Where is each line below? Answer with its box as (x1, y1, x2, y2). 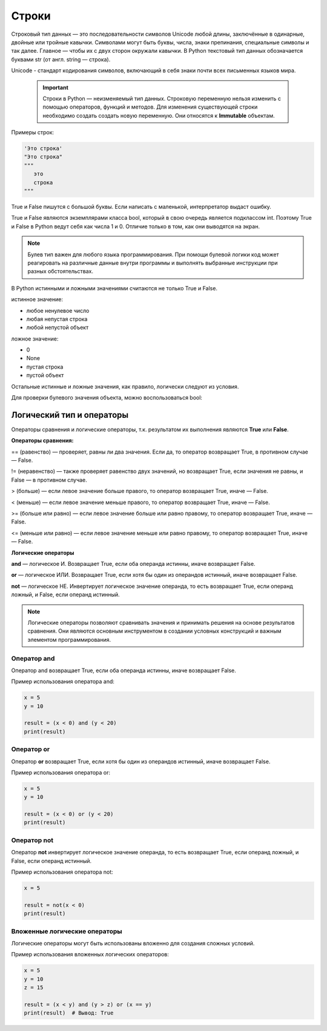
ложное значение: (11, 335, 59, 342)
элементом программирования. (27, 636, 111, 643)
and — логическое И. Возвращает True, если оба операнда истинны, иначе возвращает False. (11, 560, 256, 567)
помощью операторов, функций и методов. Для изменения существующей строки (42, 103, 258, 111)
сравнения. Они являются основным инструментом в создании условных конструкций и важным (27, 627, 282, 635)
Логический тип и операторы (11, 410, 129, 420)
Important (42, 84, 69, 91)
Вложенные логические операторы (11, 927, 122, 935)
